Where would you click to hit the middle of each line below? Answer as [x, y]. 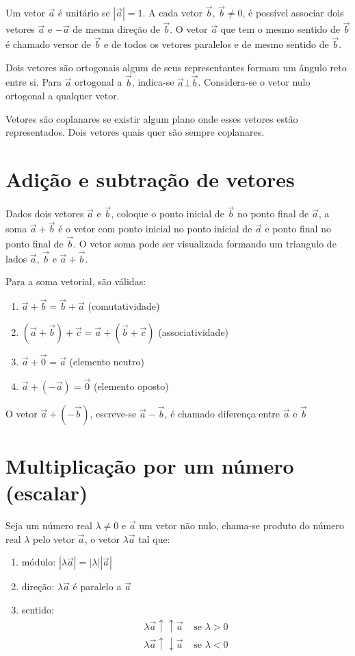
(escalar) [47, 493]
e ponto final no [298, 229]
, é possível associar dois [293, 13]
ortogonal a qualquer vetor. [63, 96]
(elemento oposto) [131, 386]
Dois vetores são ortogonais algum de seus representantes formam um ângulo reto [176, 67]
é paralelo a [97, 586]
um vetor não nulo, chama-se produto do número [241, 525]
